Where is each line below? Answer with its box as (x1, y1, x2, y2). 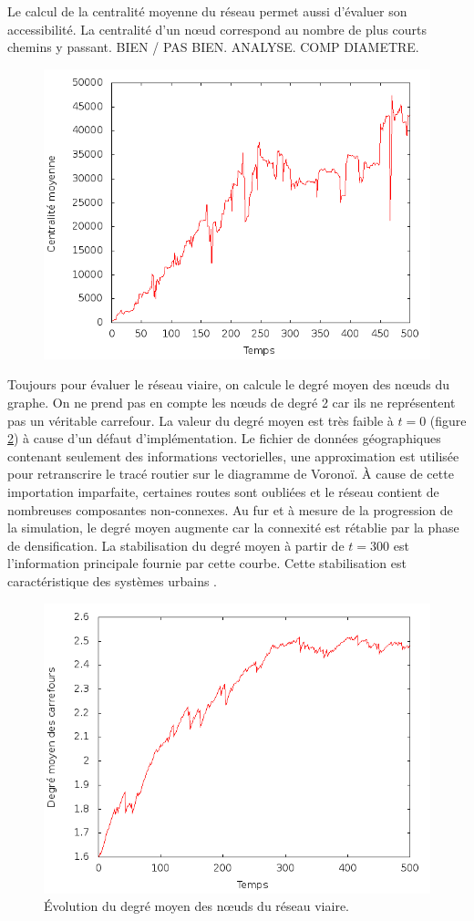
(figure (429, 410, 467, 429)
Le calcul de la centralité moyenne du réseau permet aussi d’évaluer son (7, 2, 407, 20)
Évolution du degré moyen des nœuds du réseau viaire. (44, 896, 350, 916)
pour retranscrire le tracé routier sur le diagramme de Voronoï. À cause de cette (7, 464, 454, 483)
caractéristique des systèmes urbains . (7, 571, 218, 590)
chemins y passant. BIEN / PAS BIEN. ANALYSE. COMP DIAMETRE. (7, 37, 419, 57)
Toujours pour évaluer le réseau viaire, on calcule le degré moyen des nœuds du (7, 375, 450, 394)
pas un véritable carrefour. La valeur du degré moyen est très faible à (7, 410, 394, 429)
